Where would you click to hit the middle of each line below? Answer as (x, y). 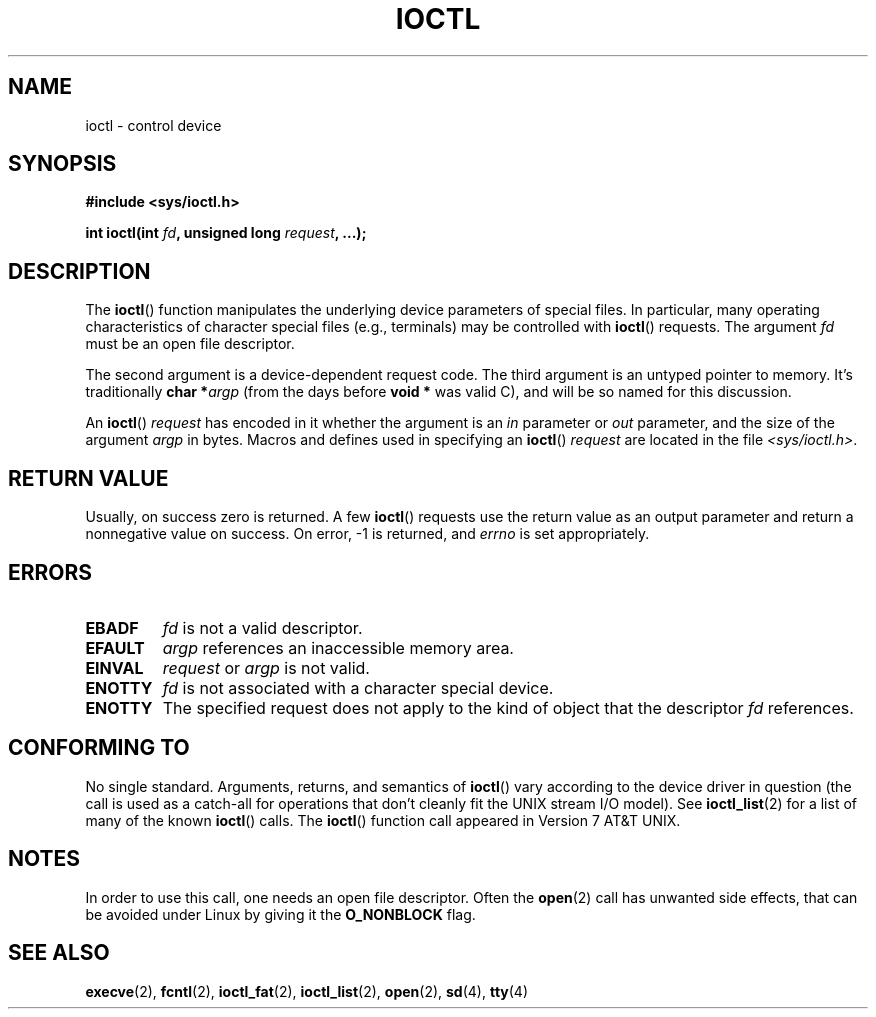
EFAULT (115, 647)
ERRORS (50, 572)
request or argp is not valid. (266, 667)
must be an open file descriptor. (190, 344)
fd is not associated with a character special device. (358, 687)
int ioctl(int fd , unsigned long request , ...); (226, 233)
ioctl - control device (153, 125)
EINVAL (114, 667)
